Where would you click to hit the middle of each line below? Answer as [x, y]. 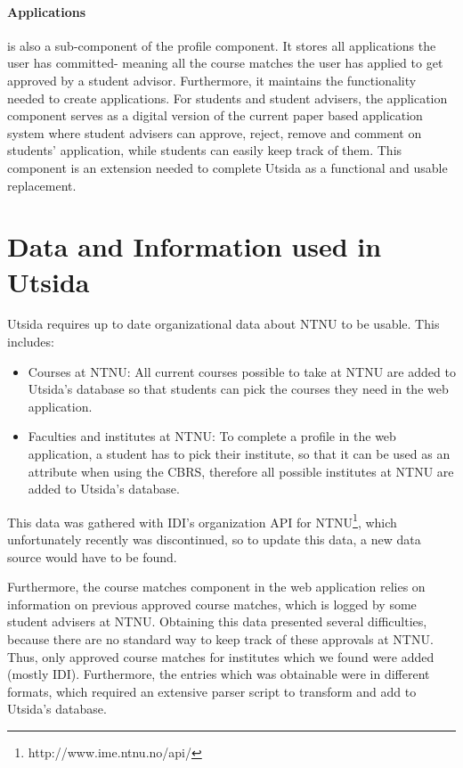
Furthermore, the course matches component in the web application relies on [216, 587]
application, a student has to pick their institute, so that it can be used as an [239, 454]
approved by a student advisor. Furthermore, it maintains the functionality [212, 80]
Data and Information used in [195, 246]
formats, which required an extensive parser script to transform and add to [212, 691]
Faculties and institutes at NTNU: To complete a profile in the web [212, 436]
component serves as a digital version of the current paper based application [215, 115]
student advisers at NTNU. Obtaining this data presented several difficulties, [217, 621]
